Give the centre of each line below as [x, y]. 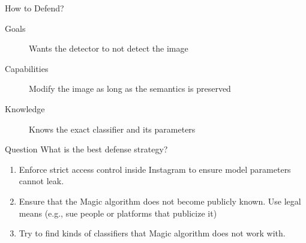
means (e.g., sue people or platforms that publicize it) [118, 213]
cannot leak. [41, 181]
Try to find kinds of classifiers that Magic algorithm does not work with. [152, 233]
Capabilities [27, 68]
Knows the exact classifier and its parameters [112, 129]
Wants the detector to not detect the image [109, 48]
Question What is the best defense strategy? [86, 149]
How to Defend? [34, 8]
